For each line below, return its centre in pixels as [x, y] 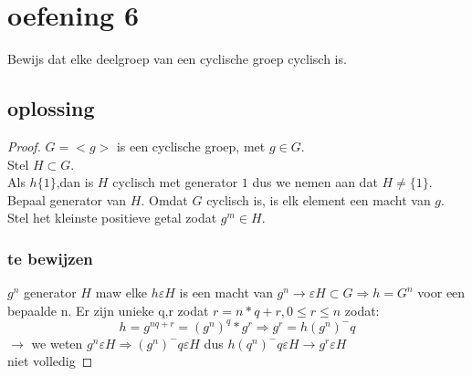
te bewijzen [50, 258]
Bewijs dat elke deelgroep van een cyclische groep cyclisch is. [177, 59]
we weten [57, 343]
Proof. [24, 146]
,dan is [75, 182]
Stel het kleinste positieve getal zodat [112, 218]
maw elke [121, 292]
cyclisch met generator [175, 182]
